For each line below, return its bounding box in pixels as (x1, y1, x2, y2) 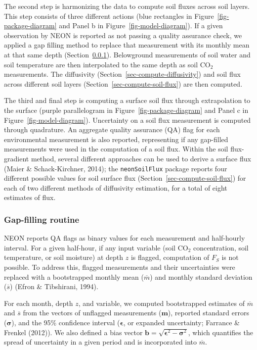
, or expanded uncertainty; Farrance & (123, 317, 240, 327)
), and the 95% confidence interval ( (11, 317, 120, 327)
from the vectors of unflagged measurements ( (23, 307, 162, 318)
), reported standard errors (168, 307, 249, 318)
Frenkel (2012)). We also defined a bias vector (4, 327, 143, 337)
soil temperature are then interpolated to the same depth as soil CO (4, 59, 211, 69)
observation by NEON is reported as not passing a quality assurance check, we (4, 30, 242, 40)
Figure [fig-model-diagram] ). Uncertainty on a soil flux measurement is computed (4, 114, 251, 125)
